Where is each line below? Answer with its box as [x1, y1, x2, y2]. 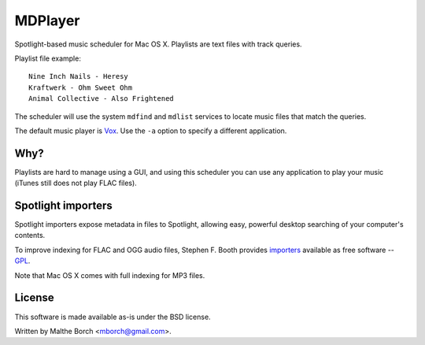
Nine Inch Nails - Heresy [28, 72, 129, 81]
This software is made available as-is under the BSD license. [14, 312, 212, 321]
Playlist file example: [14, 54, 82, 63]
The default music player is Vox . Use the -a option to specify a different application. [14, 126, 287, 135]
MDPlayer [14, 12, 80, 29]
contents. [14, 231, 46, 240]
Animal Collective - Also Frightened [28, 95, 175, 103]
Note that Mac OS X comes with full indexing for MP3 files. [14, 270, 205, 280]
